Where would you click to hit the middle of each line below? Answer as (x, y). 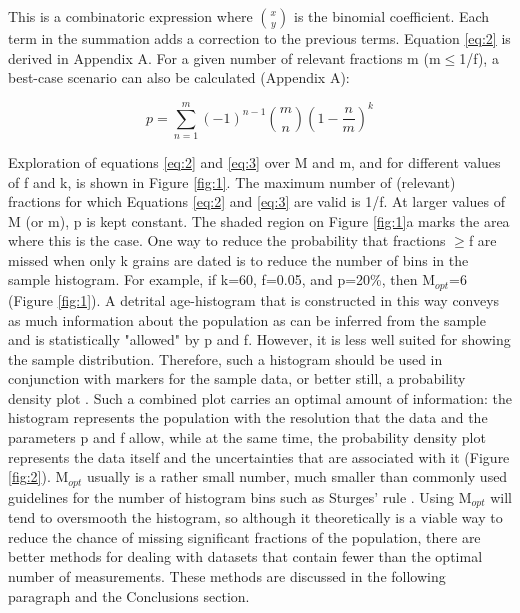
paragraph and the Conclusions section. (129, 595)
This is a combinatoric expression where (130, 16)
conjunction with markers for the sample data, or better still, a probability (237, 378)
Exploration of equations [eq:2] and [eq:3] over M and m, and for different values (254, 161)
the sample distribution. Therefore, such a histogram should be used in (225, 358)
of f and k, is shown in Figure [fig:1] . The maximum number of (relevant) (232, 181)
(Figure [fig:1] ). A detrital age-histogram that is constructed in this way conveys (254, 299)
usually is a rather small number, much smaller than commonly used (297, 476)
